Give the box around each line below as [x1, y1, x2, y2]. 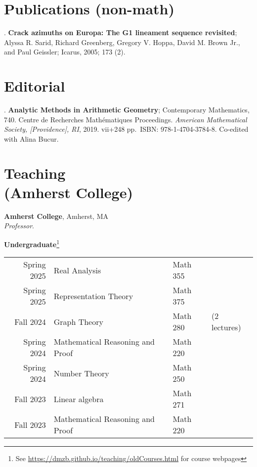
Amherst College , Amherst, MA [4, 210, 108, 221]
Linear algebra [53, 393, 104, 405]
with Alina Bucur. [4, 133, 59, 144]
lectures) [211, 321, 241, 333]
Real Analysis [53, 264, 101, 276]
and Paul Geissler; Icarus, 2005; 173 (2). [4, 47, 126, 57]
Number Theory [53, 367, 109, 379]
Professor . [4, 220, 34, 231]
